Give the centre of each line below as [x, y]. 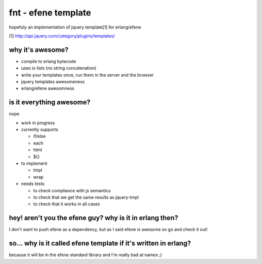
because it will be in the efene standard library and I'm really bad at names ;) [85, 255]
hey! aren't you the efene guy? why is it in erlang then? [94, 218]
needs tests [33, 184]
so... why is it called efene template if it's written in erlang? [100, 243]
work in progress [38, 123]
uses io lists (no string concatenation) [59, 68]
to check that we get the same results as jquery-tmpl [86, 197]
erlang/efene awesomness [48, 88]
